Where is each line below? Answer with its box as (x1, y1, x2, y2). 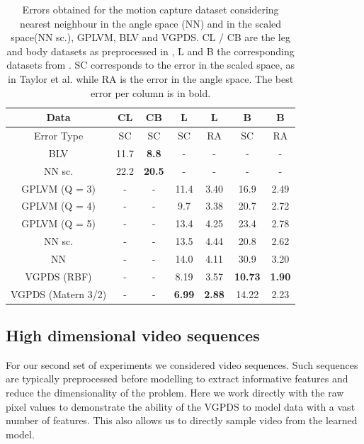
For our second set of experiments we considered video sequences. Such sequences (6, 357, 358, 372)
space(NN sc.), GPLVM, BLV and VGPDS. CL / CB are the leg (11, 30, 290, 45)
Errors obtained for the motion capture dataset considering (22, 2, 279, 16)
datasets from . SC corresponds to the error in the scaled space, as (6, 57, 295, 72)
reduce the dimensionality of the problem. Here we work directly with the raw (6, 385, 344, 400)
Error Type (33, 128, 84, 142)
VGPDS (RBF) (25, 268, 92, 283)
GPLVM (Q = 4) (21, 198, 96, 213)
